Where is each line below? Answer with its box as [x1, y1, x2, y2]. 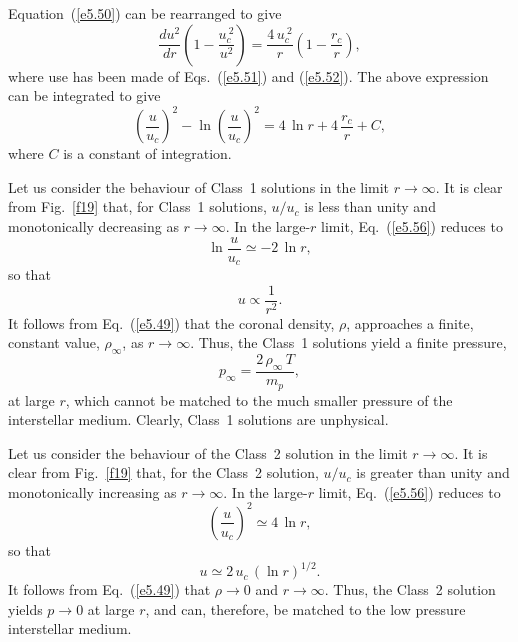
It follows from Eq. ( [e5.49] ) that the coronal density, [8, 312, 335, 333]
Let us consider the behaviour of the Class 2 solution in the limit [8, 442, 408, 463]
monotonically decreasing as [8, 216, 179, 237]
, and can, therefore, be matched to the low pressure [145, 598, 466, 619]
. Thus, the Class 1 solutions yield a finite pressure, [190, 332, 507, 353]
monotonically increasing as [8, 481, 177, 502]
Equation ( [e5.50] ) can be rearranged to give [8, 3, 282, 23]
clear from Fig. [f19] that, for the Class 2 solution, [8, 462, 319, 483]
